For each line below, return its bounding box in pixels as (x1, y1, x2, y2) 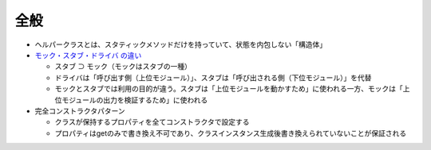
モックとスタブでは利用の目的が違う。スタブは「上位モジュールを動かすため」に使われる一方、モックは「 (54, 84, 403, 94)
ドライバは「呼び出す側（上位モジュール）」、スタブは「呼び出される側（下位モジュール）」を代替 (54, 72, 372, 83)
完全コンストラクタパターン (34, 106, 125, 115)
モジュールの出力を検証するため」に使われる (61, 95, 208, 105)
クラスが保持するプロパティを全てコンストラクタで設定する (54, 117, 251, 127)
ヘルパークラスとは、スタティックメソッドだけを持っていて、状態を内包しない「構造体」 (34, 40, 327, 49)
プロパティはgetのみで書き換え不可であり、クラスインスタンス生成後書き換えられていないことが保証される (54, 128, 407, 138)
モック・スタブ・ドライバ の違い (34, 50, 142, 60)
